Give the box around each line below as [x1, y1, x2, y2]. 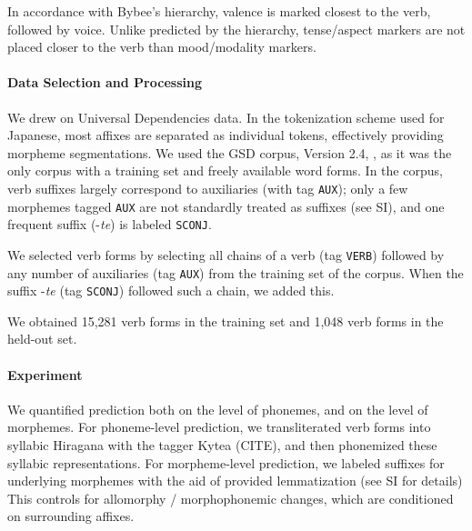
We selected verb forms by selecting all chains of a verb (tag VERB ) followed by [7, 245, 445, 264]
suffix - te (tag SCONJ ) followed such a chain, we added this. [7, 281, 335, 300]
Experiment [7, 365, 83, 384]
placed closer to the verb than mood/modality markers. [7, 37, 316, 56]
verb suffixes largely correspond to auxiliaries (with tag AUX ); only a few [7, 178, 408, 197]
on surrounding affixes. [7, 506, 135, 526]
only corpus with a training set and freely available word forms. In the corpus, [7, 161, 443, 180]
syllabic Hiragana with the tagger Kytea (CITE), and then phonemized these [7, 436, 437, 455]
